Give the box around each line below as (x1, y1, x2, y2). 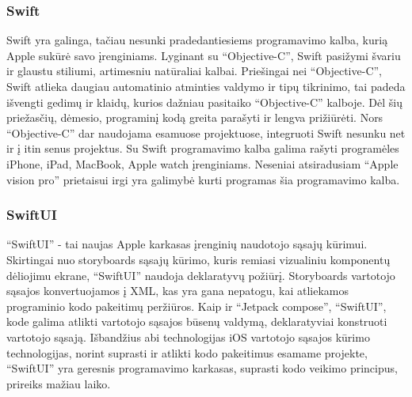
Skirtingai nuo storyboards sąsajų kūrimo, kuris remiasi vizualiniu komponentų (6, 251, 391, 267)
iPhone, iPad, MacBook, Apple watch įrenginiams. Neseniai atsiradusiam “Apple (6, 155, 399, 172)
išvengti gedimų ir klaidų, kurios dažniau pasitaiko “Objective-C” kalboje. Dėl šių (6, 93, 402, 110)
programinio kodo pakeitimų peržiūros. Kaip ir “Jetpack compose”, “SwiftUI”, (6, 297, 387, 314)
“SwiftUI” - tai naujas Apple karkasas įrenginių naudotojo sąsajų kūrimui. (6, 236, 368, 252)
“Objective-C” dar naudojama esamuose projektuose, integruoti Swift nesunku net (6, 124, 406, 141)
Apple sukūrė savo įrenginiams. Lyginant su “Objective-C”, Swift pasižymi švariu (6, 47, 401, 63)
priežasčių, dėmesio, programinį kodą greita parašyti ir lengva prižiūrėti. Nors (6, 109, 383, 126)
